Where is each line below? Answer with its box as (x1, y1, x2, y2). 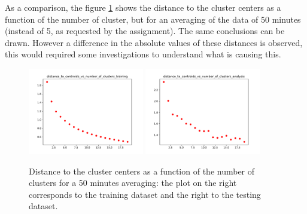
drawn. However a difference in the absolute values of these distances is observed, (5, 36, 303, 48)
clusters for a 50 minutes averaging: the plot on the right (29, 176, 237, 189)
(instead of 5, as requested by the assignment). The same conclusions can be (5, 25, 285, 37)
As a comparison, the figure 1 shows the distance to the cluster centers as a (5, 1, 281, 13)
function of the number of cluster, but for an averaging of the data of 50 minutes (5, 13, 301, 25)
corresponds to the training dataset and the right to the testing (29, 188, 261, 200)
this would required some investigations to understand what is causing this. (5, 48, 281, 60)
